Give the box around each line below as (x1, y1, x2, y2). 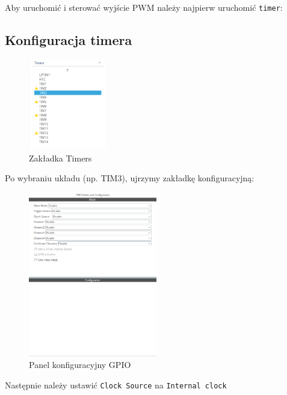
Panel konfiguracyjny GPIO (29, 358, 131, 371)
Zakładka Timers (29, 151, 92, 164)
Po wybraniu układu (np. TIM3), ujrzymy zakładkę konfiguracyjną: (5, 172, 255, 184)
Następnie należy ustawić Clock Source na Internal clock (5, 378, 227, 391)
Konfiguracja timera (5, 31, 132, 49)
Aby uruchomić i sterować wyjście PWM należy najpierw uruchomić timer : (5, 1, 283, 13)
